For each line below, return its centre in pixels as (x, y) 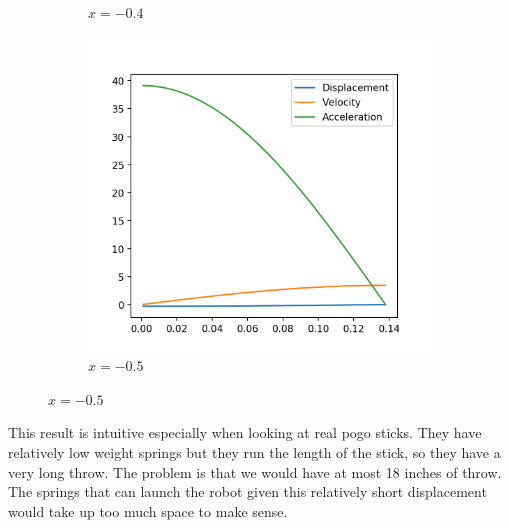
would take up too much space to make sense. (148, 510)
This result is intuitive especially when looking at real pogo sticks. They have (245, 432)
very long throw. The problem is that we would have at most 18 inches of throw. (255, 471)
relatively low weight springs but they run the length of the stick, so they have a (254, 452)
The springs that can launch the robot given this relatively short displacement (247, 491)
